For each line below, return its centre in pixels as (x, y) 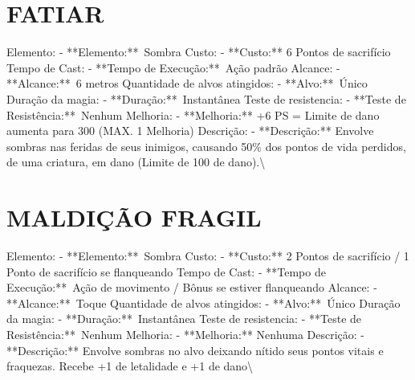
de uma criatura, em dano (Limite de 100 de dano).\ (136, 162)
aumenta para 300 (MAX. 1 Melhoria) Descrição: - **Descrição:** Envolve (190, 131)
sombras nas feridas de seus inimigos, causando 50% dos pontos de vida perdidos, (206, 146)
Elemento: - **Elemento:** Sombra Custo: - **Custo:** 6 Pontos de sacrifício (199, 52)
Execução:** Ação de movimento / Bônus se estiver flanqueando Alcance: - (192, 287)
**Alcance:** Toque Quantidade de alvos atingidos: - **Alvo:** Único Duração (203, 302)
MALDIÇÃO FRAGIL (134, 217)
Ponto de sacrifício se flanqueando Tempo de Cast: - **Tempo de (166, 271)
